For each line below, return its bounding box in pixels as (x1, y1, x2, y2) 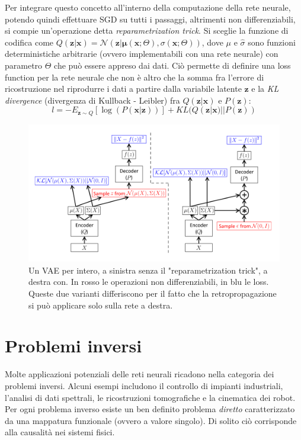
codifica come (5, 36, 54, 48)
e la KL (251, 82, 279, 95)
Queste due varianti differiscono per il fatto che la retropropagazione (28, 287, 277, 299)
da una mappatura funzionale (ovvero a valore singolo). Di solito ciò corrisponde (5, 414, 297, 426)
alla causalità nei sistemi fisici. (5, 426, 115, 438)
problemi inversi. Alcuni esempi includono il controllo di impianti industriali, (5, 379, 283, 391)
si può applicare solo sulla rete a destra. (28, 298, 173, 311)
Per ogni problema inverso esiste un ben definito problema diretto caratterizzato (5, 403, 295, 415)
